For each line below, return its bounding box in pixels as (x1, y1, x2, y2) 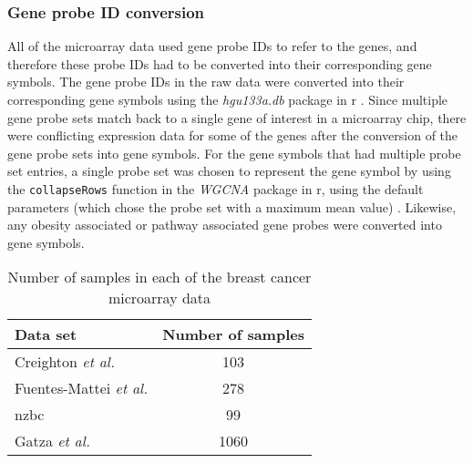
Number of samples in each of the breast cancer (7, 266, 312, 288)
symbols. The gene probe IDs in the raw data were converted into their (7, 72, 405, 91)
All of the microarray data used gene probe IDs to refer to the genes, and (7, 36, 417, 56)
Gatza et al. (15, 430, 90, 452)
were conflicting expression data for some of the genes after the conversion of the (7, 126, 458, 145)
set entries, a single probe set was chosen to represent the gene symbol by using (7, 161, 451, 180)
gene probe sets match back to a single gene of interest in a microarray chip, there (7, 108, 467, 127)
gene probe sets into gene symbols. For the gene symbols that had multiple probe (7, 143, 461, 162)
